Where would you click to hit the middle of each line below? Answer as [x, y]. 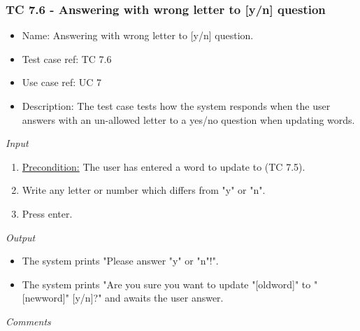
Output [21, 237]
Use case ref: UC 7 [62, 82]
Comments [28, 321]
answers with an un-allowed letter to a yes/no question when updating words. [188, 119]
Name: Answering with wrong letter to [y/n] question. [138, 35]
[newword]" [45, 298]
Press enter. [47, 213]
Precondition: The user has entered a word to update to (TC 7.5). [164, 166]
